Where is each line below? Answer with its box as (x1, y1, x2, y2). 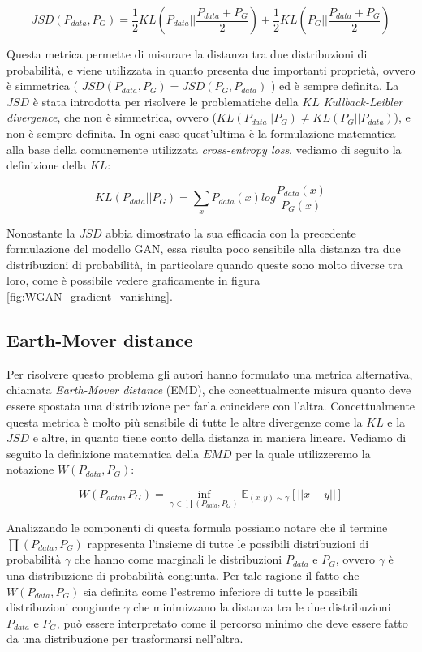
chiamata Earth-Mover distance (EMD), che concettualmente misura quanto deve (6, 381, 411, 398)
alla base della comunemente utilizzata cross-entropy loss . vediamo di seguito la (6, 140, 402, 157)
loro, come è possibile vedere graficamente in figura (6, 272, 261, 289)
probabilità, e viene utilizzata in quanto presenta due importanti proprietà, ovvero (6, 61, 416, 78)
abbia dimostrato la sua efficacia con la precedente (105, 224, 356, 241)
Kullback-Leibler (323, 92, 403, 109)
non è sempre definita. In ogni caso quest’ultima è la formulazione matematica (6, 124, 396, 141)
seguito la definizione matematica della (6, 444, 200, 461)
